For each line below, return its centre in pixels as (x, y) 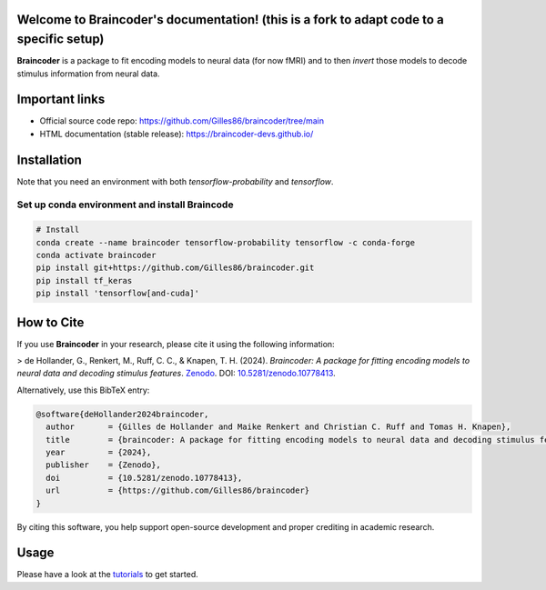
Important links (61, 100)
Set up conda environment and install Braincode (125, 205)
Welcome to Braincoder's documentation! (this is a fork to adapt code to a (231, 20)
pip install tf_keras (84, 280)
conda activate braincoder (96, 255)
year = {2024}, (99, 453)
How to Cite (51, 322)
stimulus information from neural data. (88, 74)
